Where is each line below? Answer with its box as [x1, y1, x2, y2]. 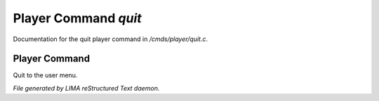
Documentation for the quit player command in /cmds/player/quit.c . [13, 35, 208, 43]
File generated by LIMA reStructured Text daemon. [13, 84, 160, 92]
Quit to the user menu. [13, 71, 78, 79]
